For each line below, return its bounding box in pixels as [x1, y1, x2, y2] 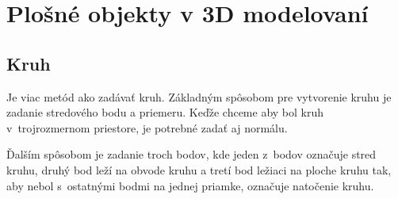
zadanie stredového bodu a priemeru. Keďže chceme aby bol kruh [6, 104, 324, 121]
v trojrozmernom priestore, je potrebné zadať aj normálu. [6, 119, 288, 136]
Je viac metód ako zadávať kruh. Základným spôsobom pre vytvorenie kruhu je [6, 88, 392, 105]
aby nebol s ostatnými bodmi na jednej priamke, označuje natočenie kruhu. [6, 177, 374, 193]
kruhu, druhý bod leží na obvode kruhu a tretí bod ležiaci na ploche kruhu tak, [6, 161, 392, 178]
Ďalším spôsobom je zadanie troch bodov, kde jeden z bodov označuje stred [6, 146, 377, 163]
